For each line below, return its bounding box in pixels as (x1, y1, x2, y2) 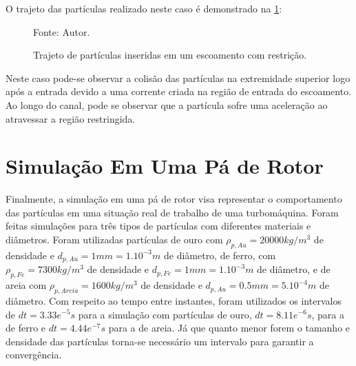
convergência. (6, 347, 62, 362)
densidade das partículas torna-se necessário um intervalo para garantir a (6, 334, 314, 348)
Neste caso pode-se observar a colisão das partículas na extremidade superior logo (6, 70, 350, 85)
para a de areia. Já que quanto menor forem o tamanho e (108, 321, 350, 335)
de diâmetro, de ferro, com (163, 247, 276, 262)
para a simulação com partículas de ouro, (78, 307, 252, 321)
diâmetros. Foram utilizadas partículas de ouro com (6, 232, 223, 247)
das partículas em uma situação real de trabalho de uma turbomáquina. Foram (6, 205, 339, 219)
